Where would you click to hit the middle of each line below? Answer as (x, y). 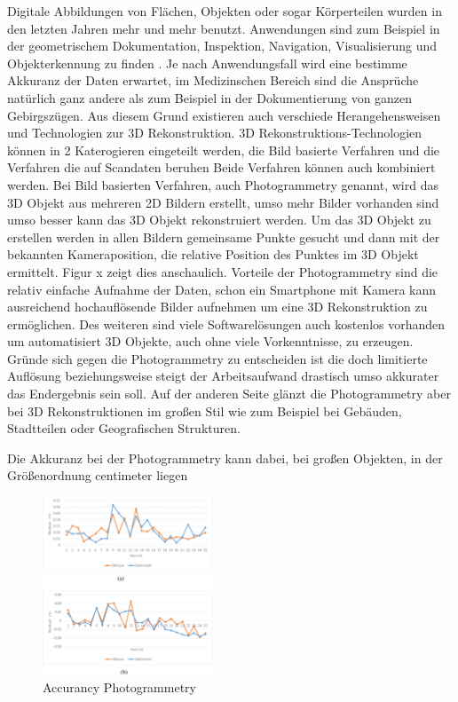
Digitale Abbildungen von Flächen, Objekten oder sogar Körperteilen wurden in (225, 11)
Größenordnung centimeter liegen (98, 475)
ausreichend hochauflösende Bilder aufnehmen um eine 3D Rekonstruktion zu (217, 307)
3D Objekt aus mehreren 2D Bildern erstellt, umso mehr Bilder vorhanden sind (223, 202)
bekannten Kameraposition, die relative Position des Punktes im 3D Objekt (213, 254)
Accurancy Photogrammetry (119, 686)
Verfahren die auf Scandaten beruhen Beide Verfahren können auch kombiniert (221, 167)
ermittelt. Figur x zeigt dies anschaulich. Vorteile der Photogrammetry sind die (223, 271)
